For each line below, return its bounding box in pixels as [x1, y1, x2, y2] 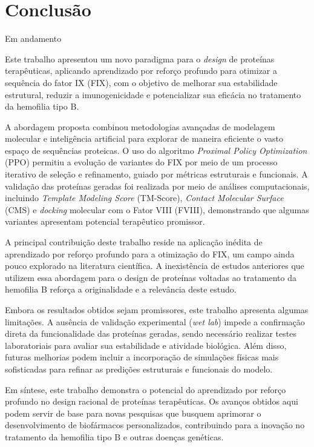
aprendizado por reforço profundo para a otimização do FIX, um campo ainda [5, 247, 295, 260]
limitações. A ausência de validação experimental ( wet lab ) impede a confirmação [5, 315, 305, 328]
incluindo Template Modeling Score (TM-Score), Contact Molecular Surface [5, 191, 284, 204]
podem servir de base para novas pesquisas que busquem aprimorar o [5, 406, 261, 419]
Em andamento [5, 32, 62, 45]
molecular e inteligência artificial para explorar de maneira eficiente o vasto [5, 132, 283, 145]
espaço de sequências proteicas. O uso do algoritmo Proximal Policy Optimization [5, 144, 307, 156]
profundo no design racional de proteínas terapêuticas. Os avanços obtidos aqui [5, 395, 298, 408]
